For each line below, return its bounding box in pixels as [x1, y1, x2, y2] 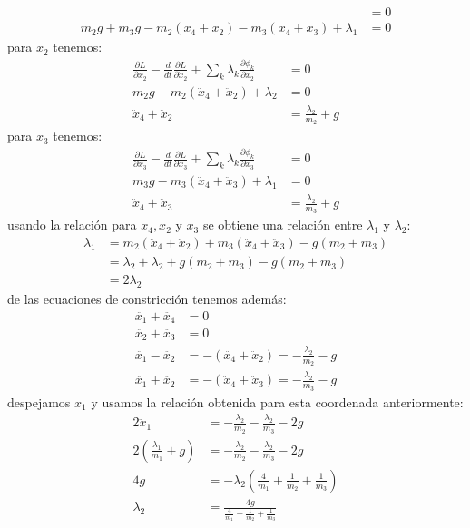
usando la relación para [7, 215, 137, 234]
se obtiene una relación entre [202, 215, 363, 234]
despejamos [7, 392, 71, 411]
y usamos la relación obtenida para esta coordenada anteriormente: [91, 392, 464, 411]
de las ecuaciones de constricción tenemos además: [7, 288, 287, 308]
